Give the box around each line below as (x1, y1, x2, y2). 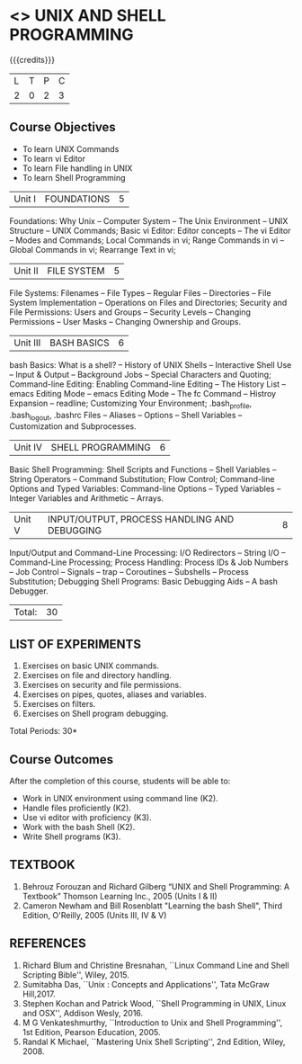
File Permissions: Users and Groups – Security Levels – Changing (9, 307, 252, 317)
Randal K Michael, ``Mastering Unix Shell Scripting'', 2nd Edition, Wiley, (22, 1036, 286, 1047)
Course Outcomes (9, 752, 114, 767)
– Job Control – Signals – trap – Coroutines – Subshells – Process (9, 567, 249, 577)
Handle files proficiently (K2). (22, 802, 132, 813)
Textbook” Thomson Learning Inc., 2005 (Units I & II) (22, 890, 218, 901)
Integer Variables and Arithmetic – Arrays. (9, 493, 164, 504)
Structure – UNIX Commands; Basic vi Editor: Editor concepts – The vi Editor (9, 225, 291, 236)
